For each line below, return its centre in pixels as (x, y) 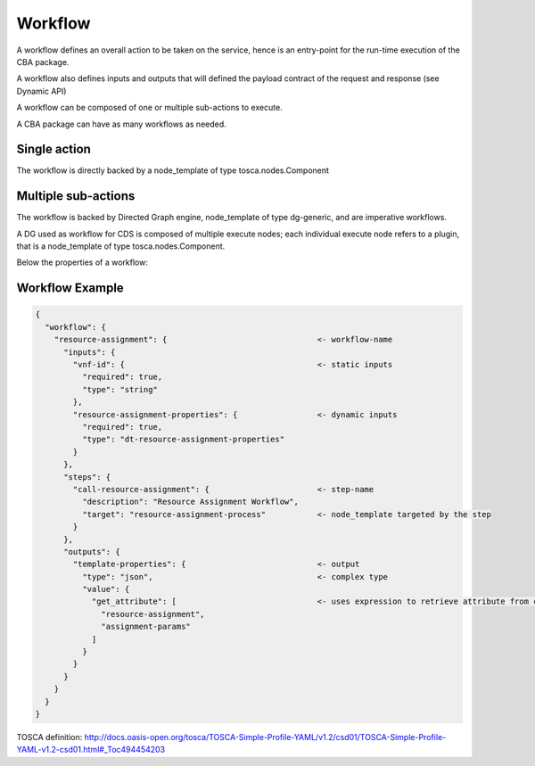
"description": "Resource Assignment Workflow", (190, 502)
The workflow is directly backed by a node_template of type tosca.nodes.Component (173, 170)
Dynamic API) (41, 91)
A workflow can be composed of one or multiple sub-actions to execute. (149, 108)
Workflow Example (70, 288)
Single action (53, 149)
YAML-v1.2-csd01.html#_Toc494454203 (91, 750)
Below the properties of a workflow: (82, 262)
